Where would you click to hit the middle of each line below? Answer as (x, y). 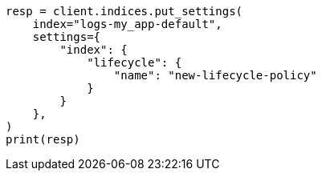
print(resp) (43, 139)
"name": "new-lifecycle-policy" (215, 75)
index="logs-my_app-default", (127, 24)
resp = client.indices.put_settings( (124, 11)
